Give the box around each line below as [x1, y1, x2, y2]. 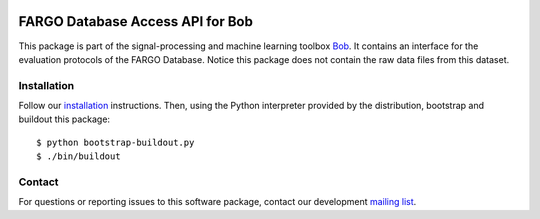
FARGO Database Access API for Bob [18, 13, 254, 30]
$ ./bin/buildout [36, 151, 121, 162]
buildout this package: [18, 113, 110, 125]
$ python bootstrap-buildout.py [36, 136, 195, 148]
